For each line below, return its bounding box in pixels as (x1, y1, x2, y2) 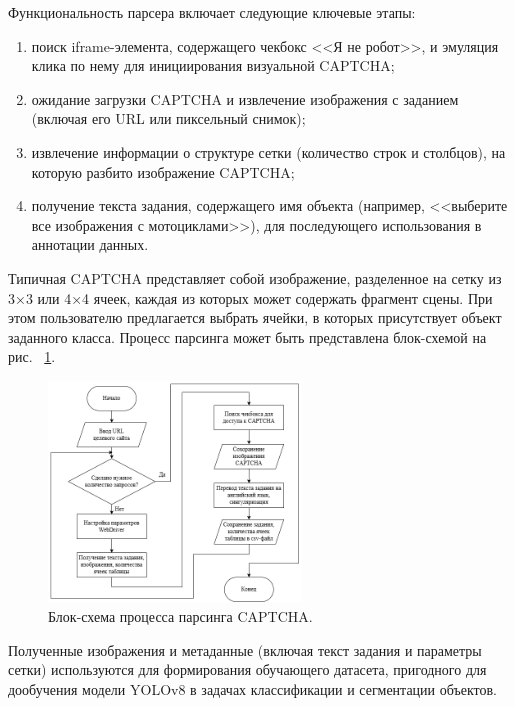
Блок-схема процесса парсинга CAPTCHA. (48, 606, 313, 627)
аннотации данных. (31, 234, 149, 255)
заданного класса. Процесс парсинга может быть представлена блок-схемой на (8, 326, 487, 347)
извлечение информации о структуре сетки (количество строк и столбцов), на (31, 141, 506, 162)
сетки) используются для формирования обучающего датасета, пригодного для (8, 659, 487, 680)
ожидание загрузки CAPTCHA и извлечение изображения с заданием (31, 88, 459, 109)
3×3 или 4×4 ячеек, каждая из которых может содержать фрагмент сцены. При (8, 287, 493, 308)
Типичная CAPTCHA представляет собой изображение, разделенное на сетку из (8, 267, 502, 288)
